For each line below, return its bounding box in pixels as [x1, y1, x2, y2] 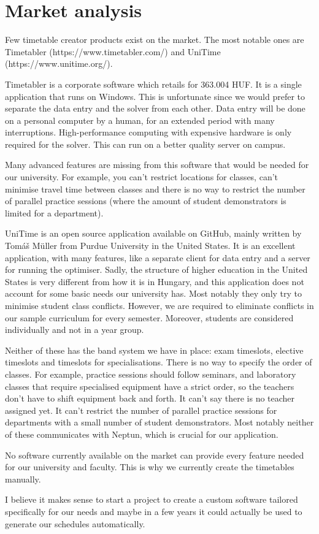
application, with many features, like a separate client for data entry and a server [5, 251, 310, 264]
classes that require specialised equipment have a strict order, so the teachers [5, 380, 294, 392]
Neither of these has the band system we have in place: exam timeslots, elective [5, 343, 304, 356]
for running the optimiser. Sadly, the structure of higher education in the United [5, 263, 308, 276]
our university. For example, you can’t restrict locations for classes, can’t [5, 170, 279, 183]
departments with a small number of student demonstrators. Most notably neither [5, 416, 314, 429]
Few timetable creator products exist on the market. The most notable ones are [5, 33, 304, 46]
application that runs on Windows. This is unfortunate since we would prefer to [5, 90, 306, 102]
